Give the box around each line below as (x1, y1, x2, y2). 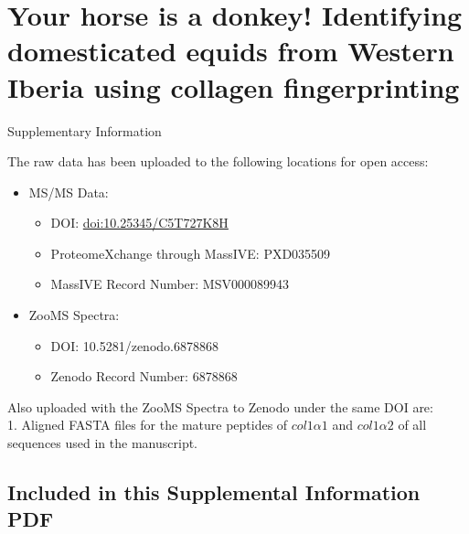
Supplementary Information (7, 121, 162, 140)
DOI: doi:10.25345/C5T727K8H (50, 213, 229, 232)
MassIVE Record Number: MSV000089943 (50, 274, 289, 294)
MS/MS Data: (28, 182, 109, 201)
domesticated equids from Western (7, 32, 454, 69)
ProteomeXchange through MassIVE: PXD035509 (50, 243, 331, 262)
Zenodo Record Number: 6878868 (50, 367, 238, 386)
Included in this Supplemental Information (7, 478, 421, 507)
